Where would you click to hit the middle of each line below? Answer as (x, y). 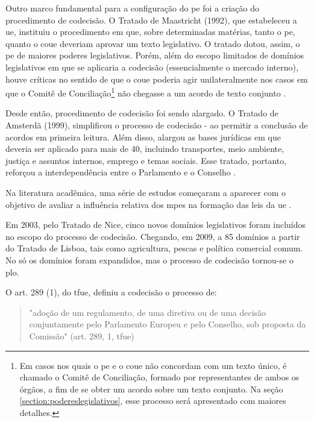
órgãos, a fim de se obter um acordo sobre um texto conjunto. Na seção (151, 389)
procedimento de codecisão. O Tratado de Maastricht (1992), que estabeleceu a (151, 20)
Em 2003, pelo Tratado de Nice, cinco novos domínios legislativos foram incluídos (156, 225)
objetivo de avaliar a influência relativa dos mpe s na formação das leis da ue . (149, 204)
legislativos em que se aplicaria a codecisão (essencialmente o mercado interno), (152, 67)
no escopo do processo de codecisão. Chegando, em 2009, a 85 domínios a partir (153, 236)
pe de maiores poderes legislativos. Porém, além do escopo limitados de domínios (155, 55)
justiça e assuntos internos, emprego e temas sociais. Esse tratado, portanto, (146, 160)
